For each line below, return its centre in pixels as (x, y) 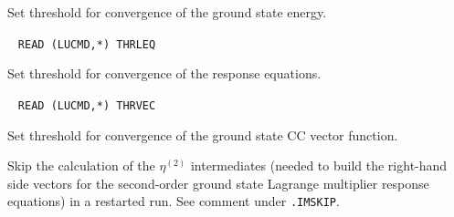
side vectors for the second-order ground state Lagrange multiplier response (218, 183)
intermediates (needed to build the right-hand (319, 165)
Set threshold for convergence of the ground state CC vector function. (203, 134)
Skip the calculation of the (81, 165)
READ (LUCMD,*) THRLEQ (87, 44)
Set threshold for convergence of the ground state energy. (167, 12)
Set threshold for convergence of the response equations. (164, 73)
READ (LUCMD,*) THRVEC (87, 105)
